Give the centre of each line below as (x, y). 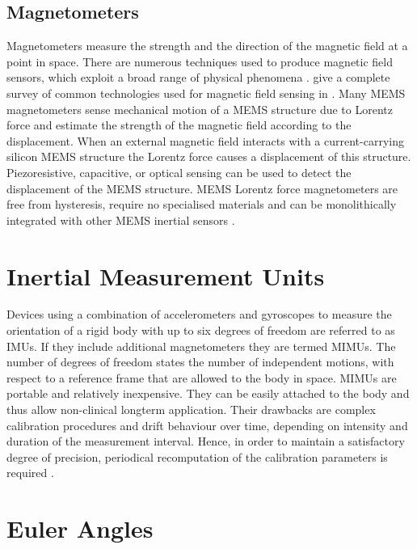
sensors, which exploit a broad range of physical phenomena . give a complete (198, 77)
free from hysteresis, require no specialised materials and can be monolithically (202, 204)
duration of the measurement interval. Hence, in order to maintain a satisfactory (206, 441)
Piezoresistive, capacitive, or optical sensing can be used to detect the (179, 172)
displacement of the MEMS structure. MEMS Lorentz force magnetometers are (202, 188)
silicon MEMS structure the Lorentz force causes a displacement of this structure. (209, 156)
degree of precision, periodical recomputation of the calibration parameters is (197, 456)
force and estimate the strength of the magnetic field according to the (179, 125)
